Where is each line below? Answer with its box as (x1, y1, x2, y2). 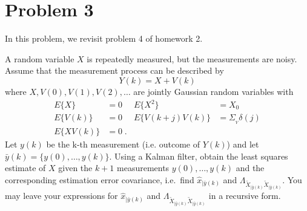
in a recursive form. (208, 189, 281, 202)
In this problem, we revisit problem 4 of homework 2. (5, 32, 203, 45)
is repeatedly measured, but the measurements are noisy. (87, 52, 297, 65)
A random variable (5, 52, 74, 65)
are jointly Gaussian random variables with (133, 85, 294, 97)
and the (236, 161, 265, 174)
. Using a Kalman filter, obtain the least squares (109, 149, 288, 162)
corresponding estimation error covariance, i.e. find (5, 173, 194, 186)
